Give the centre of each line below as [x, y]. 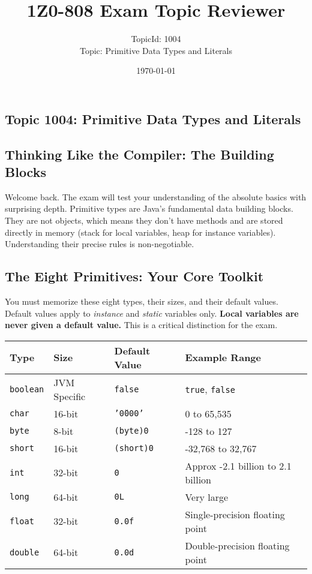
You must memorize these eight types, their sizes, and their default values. [142, 301]
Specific [70, 396]
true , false [210, 389]
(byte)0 [131, 431]
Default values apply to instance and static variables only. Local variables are [152, 313]
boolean [27, 389]
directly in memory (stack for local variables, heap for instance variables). [140, 232]
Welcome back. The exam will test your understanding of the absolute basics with [156, 196]
